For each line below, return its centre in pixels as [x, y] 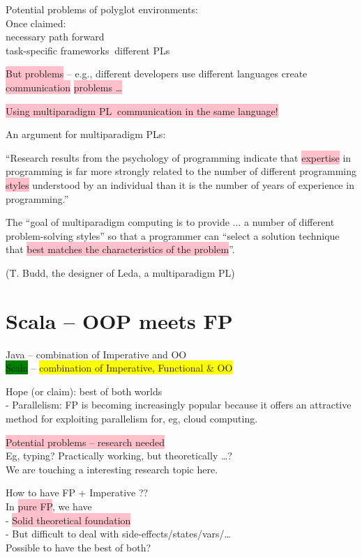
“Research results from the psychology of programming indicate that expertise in [179, 157]
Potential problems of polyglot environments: [102, 9]
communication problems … [64, 87]
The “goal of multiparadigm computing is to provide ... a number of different [170, 222]
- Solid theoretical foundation [68, 520]
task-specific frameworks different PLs [88, 50]
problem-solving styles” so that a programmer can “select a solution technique [173, 235]
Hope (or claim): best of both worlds [84, 391]
